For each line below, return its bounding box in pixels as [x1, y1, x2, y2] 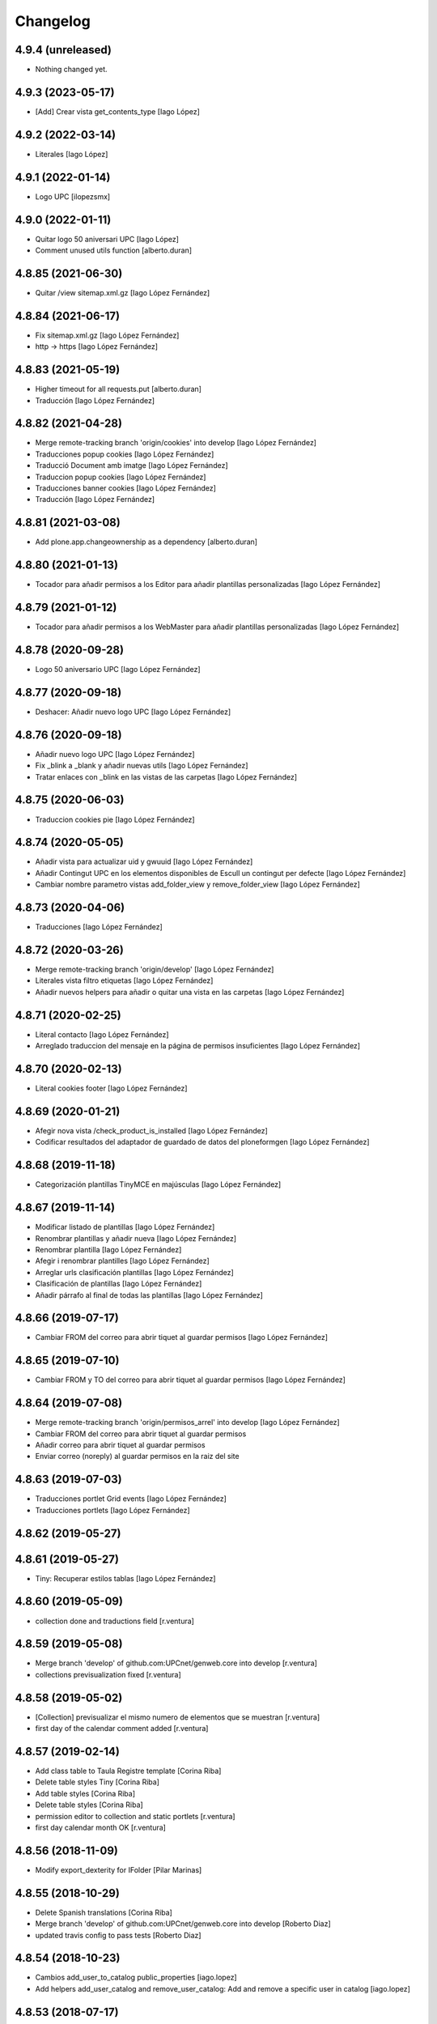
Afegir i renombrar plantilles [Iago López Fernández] [35, 1256, 210, 1266]
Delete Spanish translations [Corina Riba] [35, 1907, 173, 1917]
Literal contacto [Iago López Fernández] [35, 1029, 169, 1040]
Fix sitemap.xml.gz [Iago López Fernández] [35, 330, 180, 340]
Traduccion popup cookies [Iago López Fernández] [35, 472, 206, 482]
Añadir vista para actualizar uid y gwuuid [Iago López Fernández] [35, 857, 253, 866]
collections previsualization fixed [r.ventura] [35, 1669, 181, 1679]
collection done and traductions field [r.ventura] [35, 1616, 194, 1626]
